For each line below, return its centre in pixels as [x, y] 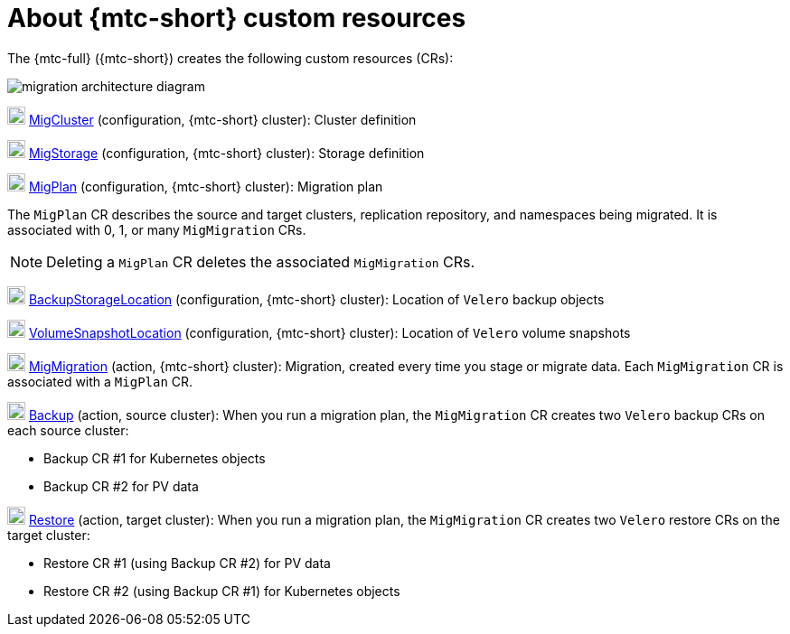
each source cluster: [68, 430]
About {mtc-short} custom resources [237, 18]
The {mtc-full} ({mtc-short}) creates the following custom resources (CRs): [230, 58]
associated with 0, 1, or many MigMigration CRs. [157, 229]
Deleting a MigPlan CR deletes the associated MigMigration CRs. [261, 261]
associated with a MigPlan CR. [100, 381]
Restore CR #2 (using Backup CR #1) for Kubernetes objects [222, 591]
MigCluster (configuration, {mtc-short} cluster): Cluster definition [222, 119]
